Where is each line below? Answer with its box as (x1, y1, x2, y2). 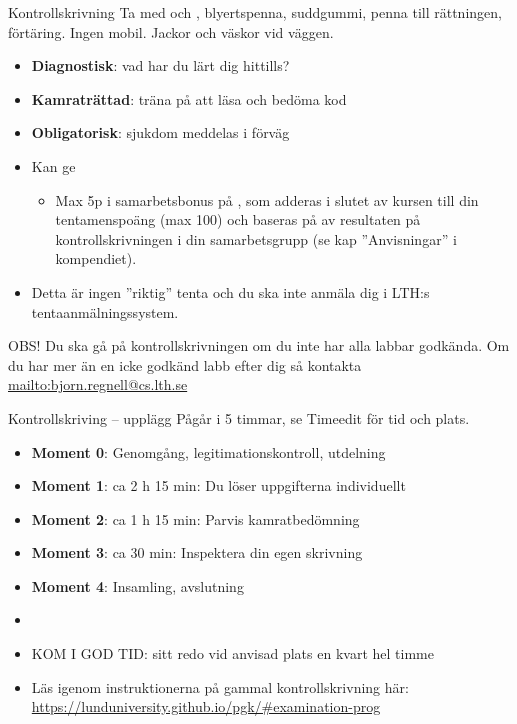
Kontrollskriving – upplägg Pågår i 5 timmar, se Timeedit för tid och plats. (8, 407, 470, 428)
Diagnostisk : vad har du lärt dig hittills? (31, 55, 290, 76)
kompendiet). (55, 248, 137, 269)
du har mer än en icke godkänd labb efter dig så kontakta (8, 354, 362, 375)
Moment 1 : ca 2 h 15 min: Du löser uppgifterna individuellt (31, 475, 406, 496)
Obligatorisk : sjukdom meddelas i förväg (31, 122, 290, 143)
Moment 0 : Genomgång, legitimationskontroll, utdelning (31, 441, 386, 462)
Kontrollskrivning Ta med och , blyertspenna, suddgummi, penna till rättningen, (8, 2, 502, 22)
